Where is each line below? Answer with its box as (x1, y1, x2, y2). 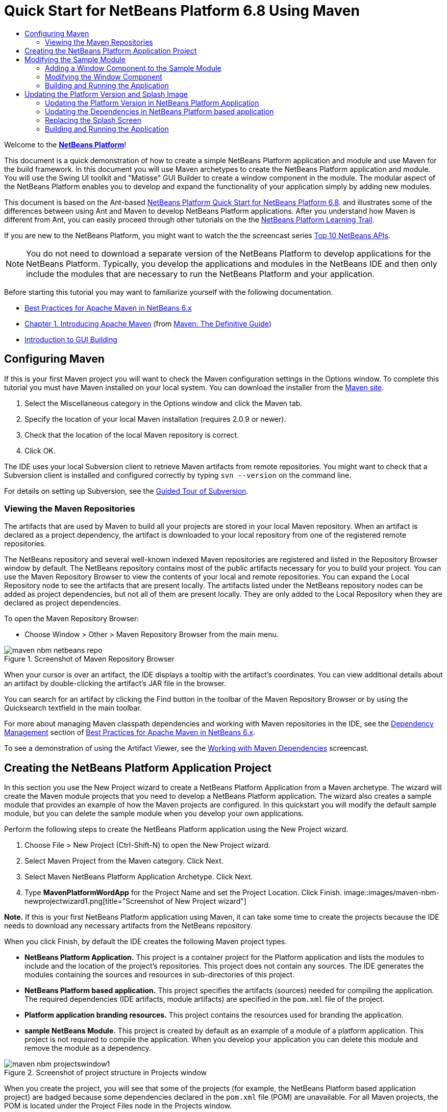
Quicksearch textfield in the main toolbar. (4, 703, 142, 713)
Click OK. (24, 446, 56, 455)
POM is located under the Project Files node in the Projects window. (4, 1101, 232, 1110)
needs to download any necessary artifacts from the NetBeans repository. (4, 921, 253, 930)
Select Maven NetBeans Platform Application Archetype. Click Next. (24, 872, 253, 881)
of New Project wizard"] (166, 897, 246, 906)
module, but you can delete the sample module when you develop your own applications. (4, 809, 304, 818)
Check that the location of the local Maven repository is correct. (24, 430, 239, 439)
